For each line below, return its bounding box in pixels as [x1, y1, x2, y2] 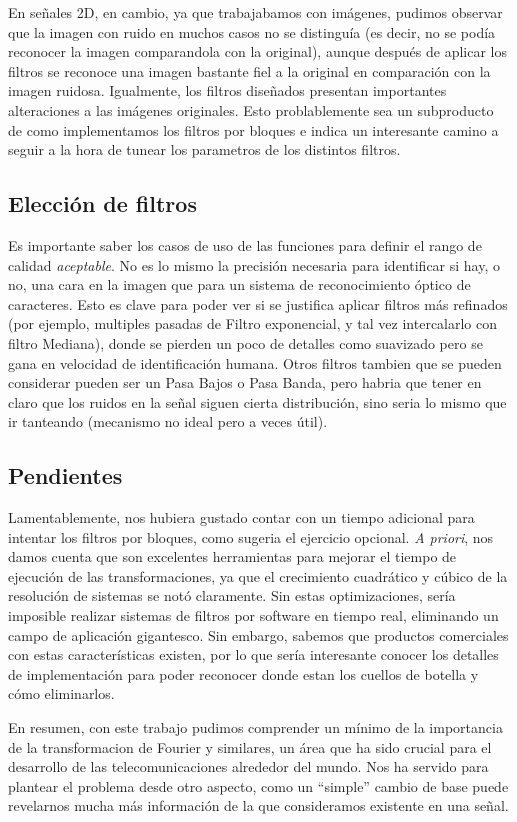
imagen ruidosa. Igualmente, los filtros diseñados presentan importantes [8, 80, 447, 101]
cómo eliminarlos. [8, 683, 115, 704]
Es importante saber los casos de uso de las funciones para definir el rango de [8, 234, 482, 255]
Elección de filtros [8, 188, 197, 219]
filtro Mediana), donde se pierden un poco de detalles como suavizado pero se [8, 332, 483, 353]
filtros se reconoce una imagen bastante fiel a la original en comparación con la [8, 60, 491, 81]
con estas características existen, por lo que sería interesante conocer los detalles [8, 644, 499, 665]
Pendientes [8, 460, 123, 491]
